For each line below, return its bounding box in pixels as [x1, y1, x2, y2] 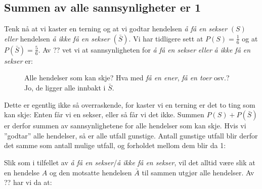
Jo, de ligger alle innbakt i [24, 82, 106, 92]
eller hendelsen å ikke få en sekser [4, 33, 110, 43]
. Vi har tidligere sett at [128, 33, 203, 43]
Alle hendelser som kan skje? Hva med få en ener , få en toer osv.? [24, 72, 230, 83]
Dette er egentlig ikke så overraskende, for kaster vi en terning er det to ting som [4, 99, 255, 110]
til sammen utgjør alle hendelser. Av [142, 167, 254, 177]
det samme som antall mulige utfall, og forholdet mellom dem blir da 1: [4, 140, 226, 151]
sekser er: [4, 55, 33, 66]
